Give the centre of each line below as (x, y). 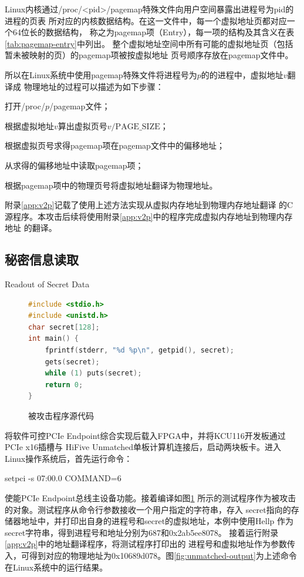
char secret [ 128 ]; (64, 327)
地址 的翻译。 (31, 228)
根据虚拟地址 (29, 125)
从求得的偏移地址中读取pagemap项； (74, 165)
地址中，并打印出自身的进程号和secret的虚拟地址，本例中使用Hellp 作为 (157, 521)
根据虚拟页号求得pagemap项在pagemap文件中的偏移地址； (115, 145)
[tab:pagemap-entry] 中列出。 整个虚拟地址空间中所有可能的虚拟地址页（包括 (149, 43)
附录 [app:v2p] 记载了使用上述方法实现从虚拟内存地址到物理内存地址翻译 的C (149, 205)
